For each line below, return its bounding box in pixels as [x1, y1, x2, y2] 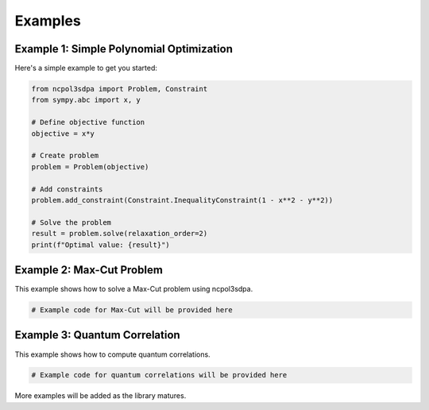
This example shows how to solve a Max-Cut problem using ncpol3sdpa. [14, 284, 253, 294]
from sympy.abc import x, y [31, 95, 141, 105]
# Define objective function [31, 118, 145, 127]
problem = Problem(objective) [31, 162, 149, 171]
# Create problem [31, 151, 99, 161]
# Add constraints [31, 184, 103, 194]
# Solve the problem [31, 218, 111, 226]
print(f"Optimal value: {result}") [31, 240, 170, 249]
